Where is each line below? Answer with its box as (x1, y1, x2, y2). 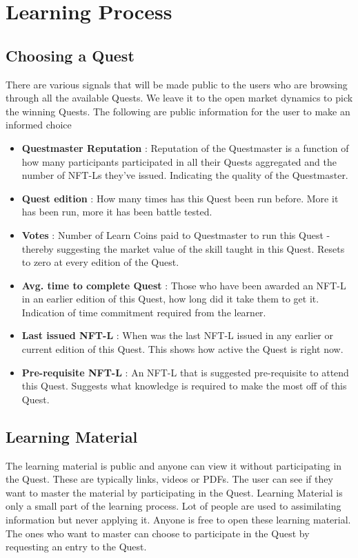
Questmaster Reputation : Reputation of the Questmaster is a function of (21, 140, 349, 155)
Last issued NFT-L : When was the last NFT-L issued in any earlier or (21, 328, 333, 343)
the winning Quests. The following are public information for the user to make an (6, 104, 350, 118)
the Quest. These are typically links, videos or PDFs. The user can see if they (6, 472, 333, 486)
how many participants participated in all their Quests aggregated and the (21, 154, 337, 169)
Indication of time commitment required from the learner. (21, 305, 266, 319)
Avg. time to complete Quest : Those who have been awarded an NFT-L (21, 278, 346, 292)
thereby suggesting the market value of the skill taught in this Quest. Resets (21, 241, 345, 256)
